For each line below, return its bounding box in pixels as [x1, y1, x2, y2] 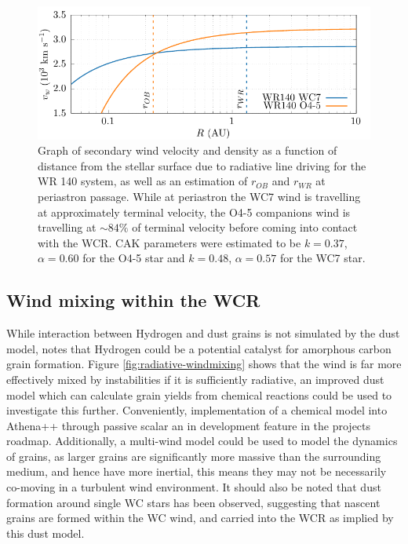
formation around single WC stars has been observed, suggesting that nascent [6, 494, 381, 510]
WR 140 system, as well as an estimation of [38, 173, 248, 189]
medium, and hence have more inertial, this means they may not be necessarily [6, 463, 387, 480]
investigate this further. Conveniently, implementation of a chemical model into [6, 402, 388, 418]
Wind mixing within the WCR [6, 288, 260, 312]
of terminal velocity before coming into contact [132, 219, 358, 235]
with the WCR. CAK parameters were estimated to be [38, 234, 301, 250]
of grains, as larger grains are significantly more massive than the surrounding [6, 447, 381, 464]
